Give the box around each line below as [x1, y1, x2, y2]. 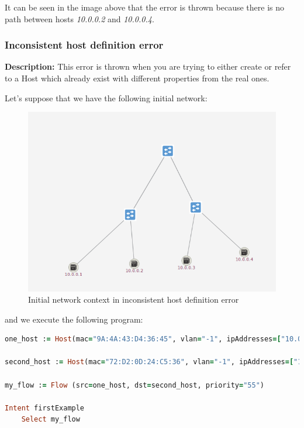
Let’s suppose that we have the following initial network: [5, 91, 208, 104]
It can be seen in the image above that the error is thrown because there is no [5, 1, 285, 13]
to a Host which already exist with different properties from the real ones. [5, 72, 270, 84]
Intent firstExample [5, 403, 85, 412]
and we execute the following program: [5, 313, 143, 325]
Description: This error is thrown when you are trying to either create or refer [5, 60, 291, 73]
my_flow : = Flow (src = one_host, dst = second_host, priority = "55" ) [5, 381, 264, 389]
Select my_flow [21, 415, 80, 424]
